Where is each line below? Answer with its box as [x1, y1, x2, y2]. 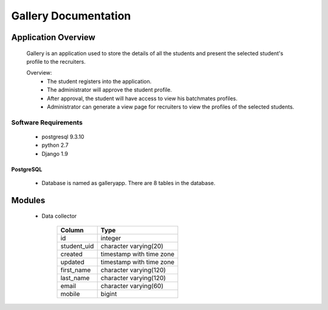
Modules [11, 195, 46, 206]
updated [60, 258, 84, 266]
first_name [60, 266, 91, 274]
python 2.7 [41, 141, 69, 149]
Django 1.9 [41, 150, 68, 157]
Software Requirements [11, 118, 83, 127]
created [60, 249, 83, 258]
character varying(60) [100, 281, 164, 290]
